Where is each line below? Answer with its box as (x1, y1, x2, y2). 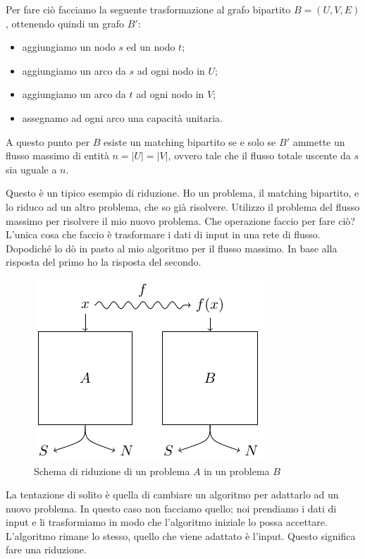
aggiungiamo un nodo (22, 39, 116, 54)
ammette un (292, 134, 345, 149)
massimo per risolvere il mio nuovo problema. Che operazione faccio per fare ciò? (6, 213, 355, 228)
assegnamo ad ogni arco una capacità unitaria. (22, 110, 223, 125)
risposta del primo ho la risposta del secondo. (6, 254, 202, 269)
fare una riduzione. (6, 542, 87, 557)
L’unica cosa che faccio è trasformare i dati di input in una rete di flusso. (6, 227, 321, 242)
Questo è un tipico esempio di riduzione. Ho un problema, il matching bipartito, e (6, 185, 359, 200)
